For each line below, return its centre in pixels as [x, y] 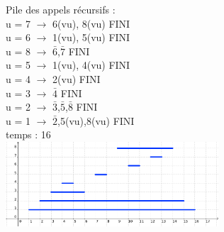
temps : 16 [28, 134]
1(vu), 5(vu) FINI [91, 37]
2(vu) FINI [77, 78]
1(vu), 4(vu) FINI [91, 65]
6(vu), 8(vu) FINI [91, 23]
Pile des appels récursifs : [61, 9]
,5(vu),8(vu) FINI [96, 120]
